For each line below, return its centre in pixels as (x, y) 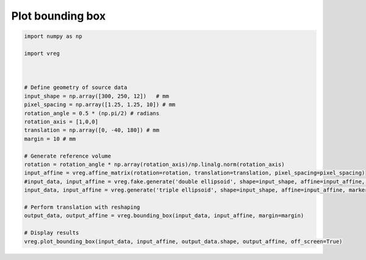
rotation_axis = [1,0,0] (61, 122)
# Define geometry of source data (76, 88)
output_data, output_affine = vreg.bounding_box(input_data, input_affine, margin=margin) (164, 216)
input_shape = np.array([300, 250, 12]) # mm (96, 96)
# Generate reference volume (68, 156)
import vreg (42, 53)
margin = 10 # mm (50, 139)
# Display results (52, 233)
